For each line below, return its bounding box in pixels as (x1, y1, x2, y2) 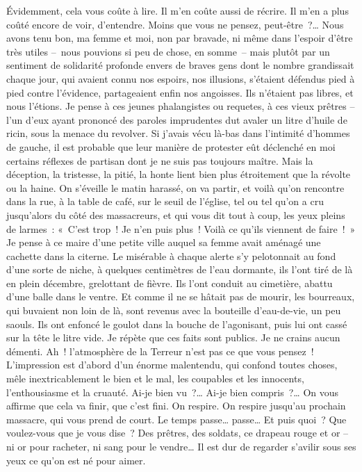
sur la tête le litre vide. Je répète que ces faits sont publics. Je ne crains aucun (6, 330, 340, 345)
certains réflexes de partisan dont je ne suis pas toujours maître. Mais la (6, 153, 313, 168)
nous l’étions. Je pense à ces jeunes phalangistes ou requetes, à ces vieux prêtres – (6, 99, 355, 113)
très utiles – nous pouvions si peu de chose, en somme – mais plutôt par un (6, 44, 330, 58)
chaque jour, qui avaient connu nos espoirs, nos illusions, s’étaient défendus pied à (6, 71, 355, 86)
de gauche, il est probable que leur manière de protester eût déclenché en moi (6, 139, 336, 154)
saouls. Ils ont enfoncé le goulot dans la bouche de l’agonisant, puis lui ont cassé (6, 316, 347, 331)
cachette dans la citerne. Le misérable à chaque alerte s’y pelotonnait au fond (6, 248, 336, 263)
